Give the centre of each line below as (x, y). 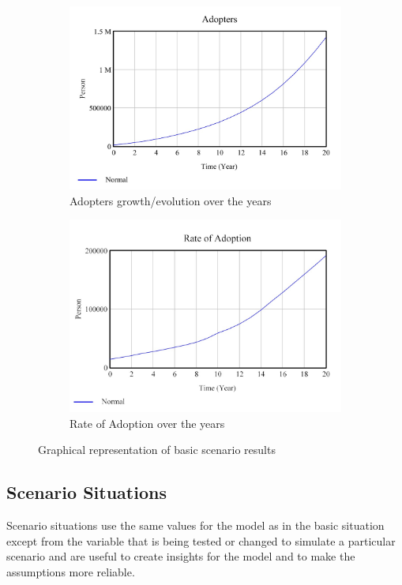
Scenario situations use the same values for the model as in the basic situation (195, 525)
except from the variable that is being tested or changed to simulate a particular (201, 540)
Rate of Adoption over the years (147, 423)
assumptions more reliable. (71, 571)
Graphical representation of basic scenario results (157, 450)
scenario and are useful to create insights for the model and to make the (181, 556)
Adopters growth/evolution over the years (171, 200)
